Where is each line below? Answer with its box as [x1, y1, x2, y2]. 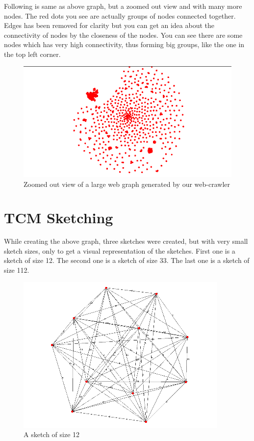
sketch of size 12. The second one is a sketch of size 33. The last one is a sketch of [4, 255, 250, 265]
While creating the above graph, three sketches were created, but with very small [4, 236, 248, 246]
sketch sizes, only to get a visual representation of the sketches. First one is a [4, 245, 235, 256]
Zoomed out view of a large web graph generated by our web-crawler [24, 179, 230, 189]
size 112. [4, 265, 29, 275]
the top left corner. [4, 49, 61, 59]
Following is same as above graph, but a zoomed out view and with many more [4, 1, 242, 11]
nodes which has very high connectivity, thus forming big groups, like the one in [4, 39, 245, 50]
